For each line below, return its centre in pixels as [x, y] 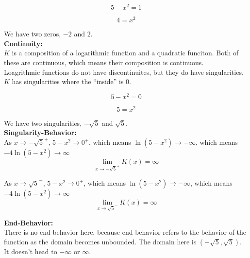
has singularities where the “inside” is [68, 81]
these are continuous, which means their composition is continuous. [104, 62]
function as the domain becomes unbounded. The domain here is [100, 242]
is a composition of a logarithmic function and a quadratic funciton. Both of [125, 53]
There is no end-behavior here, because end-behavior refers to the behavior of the [125, 232]
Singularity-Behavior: [40, 132]
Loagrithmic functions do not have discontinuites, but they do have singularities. [124, 72]
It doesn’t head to [31, 251]
